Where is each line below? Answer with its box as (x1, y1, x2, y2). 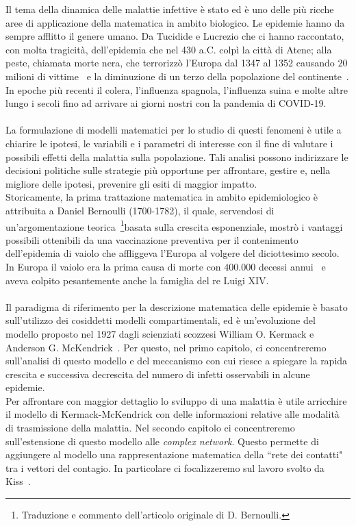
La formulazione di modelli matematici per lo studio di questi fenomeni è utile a (5, 123, 342, 137)
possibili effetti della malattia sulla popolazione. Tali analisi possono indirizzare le (5, 149, 348, 164)
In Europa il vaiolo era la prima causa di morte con (5, 259, 221, 273)
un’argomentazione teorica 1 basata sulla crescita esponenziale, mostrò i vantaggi (5, 217, 343, 234)
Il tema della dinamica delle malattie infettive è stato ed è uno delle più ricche (5, 2, 334, 16)
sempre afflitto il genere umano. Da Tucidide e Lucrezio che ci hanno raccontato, (5, 29, 344, 43)
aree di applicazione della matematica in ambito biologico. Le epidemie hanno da (5, 15, 345, 29)
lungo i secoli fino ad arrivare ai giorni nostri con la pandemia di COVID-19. (5, 96, 327, 110)
